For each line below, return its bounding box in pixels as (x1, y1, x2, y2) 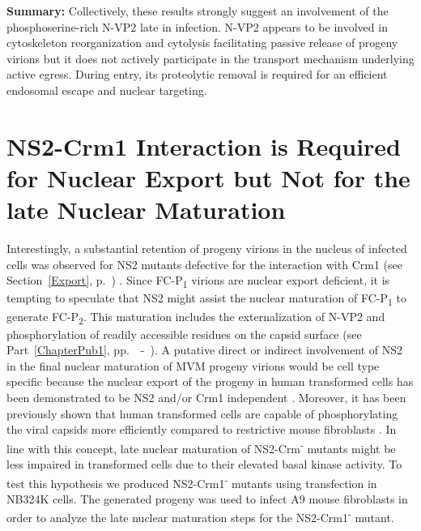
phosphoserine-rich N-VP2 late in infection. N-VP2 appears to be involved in (6, 18, 388, 35)
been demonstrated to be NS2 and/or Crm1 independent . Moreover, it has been (6, 389, 406, 405)
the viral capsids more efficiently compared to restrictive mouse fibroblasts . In (6, 421, 397, 438)
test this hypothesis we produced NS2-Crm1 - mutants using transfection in (6, 472, 377, 491)
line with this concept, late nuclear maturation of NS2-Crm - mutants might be (6, 437, 396, 456)
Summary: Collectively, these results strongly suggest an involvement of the (6, 2, 389, 19)
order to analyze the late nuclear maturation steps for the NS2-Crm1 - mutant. (6, 507, 394, 526)
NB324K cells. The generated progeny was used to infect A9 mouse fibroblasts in (6, 490, 408, 507)
